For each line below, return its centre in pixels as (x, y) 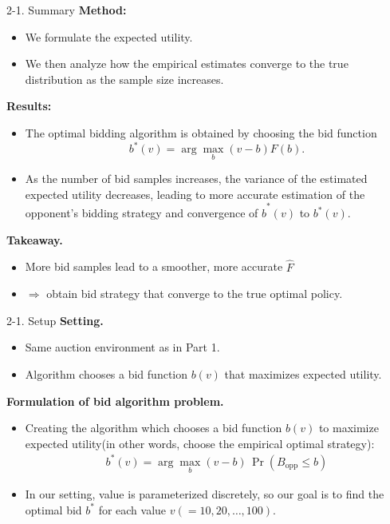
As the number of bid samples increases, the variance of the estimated (196, 179)
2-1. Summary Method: (67, 10)
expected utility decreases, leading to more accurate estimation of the (195, 194)
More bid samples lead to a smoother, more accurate (154, 266)
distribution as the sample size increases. (124, 79)
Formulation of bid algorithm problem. (115, 401)
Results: (29, 106)
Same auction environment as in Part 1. (122, 347)
